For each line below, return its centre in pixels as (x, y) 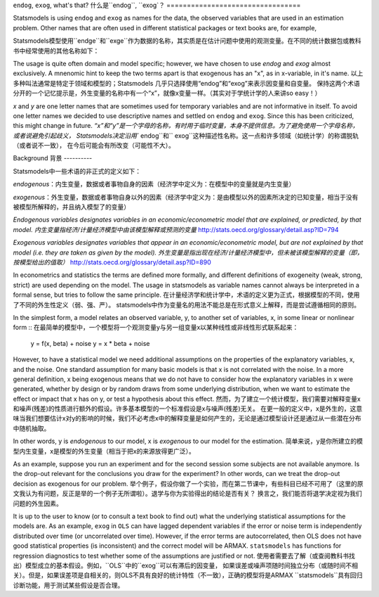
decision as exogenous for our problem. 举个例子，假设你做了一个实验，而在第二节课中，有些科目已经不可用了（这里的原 (188, 483)
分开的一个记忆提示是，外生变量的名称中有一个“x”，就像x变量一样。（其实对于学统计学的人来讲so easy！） (167, 93)
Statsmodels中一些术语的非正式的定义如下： (77, 171)
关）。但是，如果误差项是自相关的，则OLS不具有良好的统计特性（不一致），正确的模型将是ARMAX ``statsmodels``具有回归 (188, 575)
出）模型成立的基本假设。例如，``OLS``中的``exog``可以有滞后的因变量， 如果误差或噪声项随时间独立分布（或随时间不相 (185, 565)
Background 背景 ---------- (53, 158)
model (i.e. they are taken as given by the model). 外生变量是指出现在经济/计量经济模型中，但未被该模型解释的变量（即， (188, 252)
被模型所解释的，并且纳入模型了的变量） (71, 207)
